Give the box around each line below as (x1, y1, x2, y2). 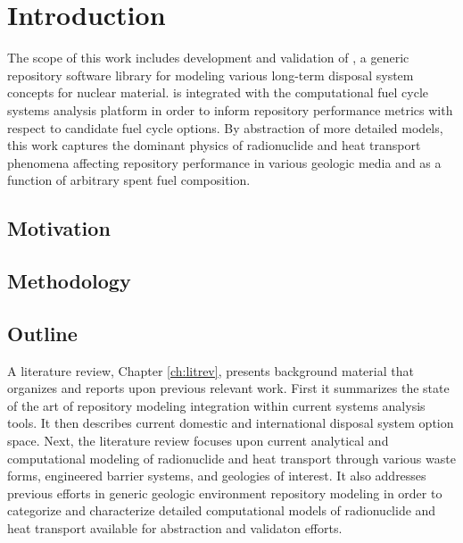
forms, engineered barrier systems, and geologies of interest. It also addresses (7, 466, 426, 485)
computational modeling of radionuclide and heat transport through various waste (7, 448, 456, 467)
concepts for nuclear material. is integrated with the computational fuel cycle (7, 83, 429, 102)
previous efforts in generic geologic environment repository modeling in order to (7, 483, 442, 502)
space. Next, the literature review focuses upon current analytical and (7, 431, 389, 450)
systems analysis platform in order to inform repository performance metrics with (7, 100, 453, 119)
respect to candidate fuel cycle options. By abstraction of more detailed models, (7, 118, 443, 137)
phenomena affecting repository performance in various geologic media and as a (7, 153, 442, 171)
